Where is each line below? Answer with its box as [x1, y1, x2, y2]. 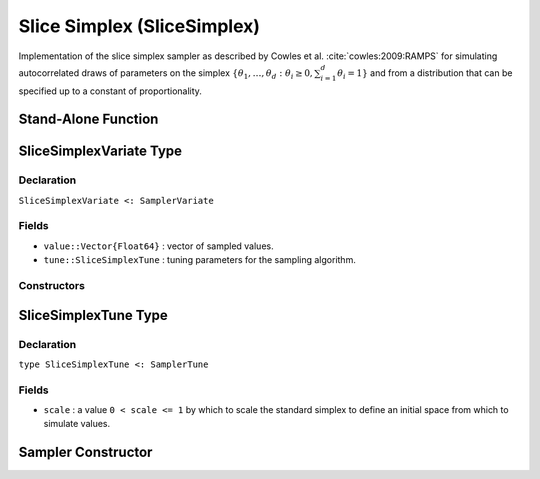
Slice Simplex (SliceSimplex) [18, 15, 260, 37]
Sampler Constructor [18, 444, 153, 461]
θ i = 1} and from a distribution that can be [336, 66, 513, 81]
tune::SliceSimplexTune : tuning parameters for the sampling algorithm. [43, 254, 357, 266]
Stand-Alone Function [18, 111, 159, 128]
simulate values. [43, 418, 111, 430]
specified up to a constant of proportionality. [18, 85, 202, 97]
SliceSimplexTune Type [18, 306, 169, 324]
